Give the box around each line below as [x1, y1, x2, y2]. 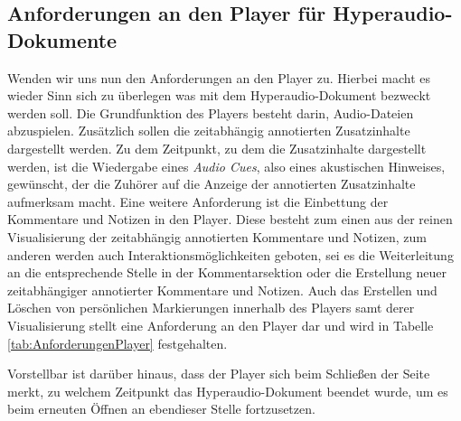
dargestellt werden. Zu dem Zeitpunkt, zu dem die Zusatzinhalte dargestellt [7, 138, 427, 157]
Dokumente [7, 25, 118, 53]
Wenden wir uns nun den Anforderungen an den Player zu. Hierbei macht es [7, 68, 431, 87]
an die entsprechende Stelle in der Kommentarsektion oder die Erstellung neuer [7, 263, 447, 282]
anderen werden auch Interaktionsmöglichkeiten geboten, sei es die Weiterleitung [7, 245, 454, 264]
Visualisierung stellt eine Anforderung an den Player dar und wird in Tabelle [7, 315, 434, 334]
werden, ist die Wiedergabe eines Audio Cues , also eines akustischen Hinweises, [7, 156, 446, 175]
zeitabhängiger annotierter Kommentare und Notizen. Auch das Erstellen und [7, 280, 437, 299]
